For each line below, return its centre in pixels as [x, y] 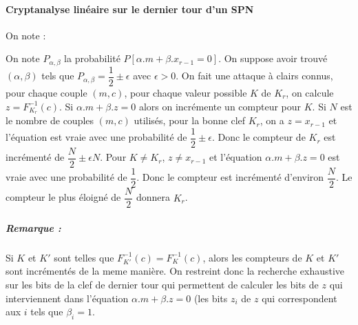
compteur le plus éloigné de [63, 197]
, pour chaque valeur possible [186, 92]
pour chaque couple [46, 92]
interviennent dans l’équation [67, 298]
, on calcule [310, 92]
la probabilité [92, 58]
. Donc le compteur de [259, 137]
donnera [153, 197]
